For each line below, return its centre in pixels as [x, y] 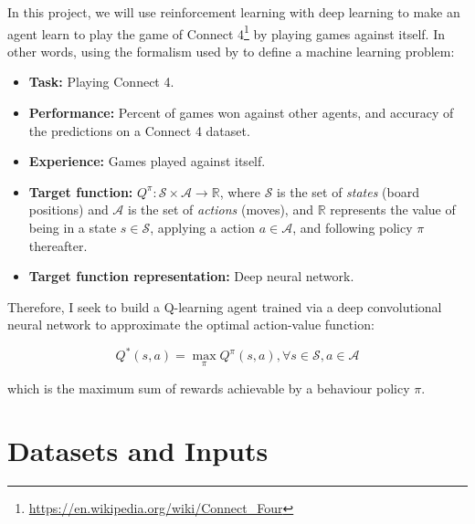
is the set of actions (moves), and [221, 210]
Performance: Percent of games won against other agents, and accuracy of [241, 113]
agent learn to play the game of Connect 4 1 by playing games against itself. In [226, 32]
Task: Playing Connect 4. [101, 82]
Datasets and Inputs [138, 451]
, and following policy [353, 227]
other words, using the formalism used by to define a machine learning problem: [231, 51]
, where [240, 191]
